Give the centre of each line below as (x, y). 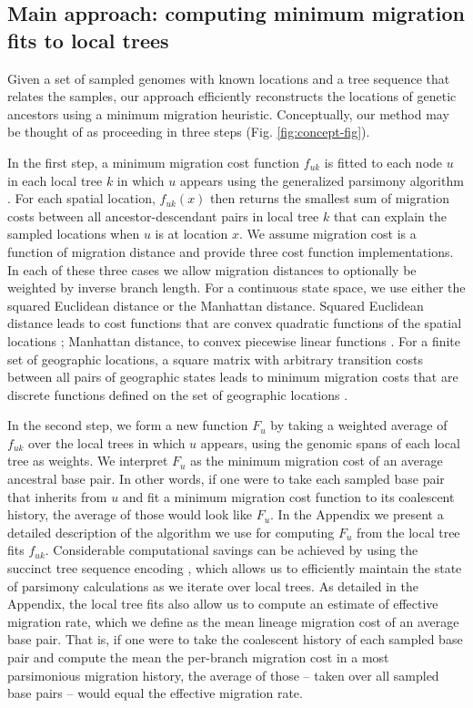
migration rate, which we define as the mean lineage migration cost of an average (233, 621)
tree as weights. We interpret (88, 461)
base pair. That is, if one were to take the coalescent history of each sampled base (235, 639)
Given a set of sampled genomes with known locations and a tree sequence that (229, 78)
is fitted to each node (383, 162)
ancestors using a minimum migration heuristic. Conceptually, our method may (228, 113)
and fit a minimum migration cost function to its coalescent (288, 496)
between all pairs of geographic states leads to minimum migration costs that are (233, 377)
